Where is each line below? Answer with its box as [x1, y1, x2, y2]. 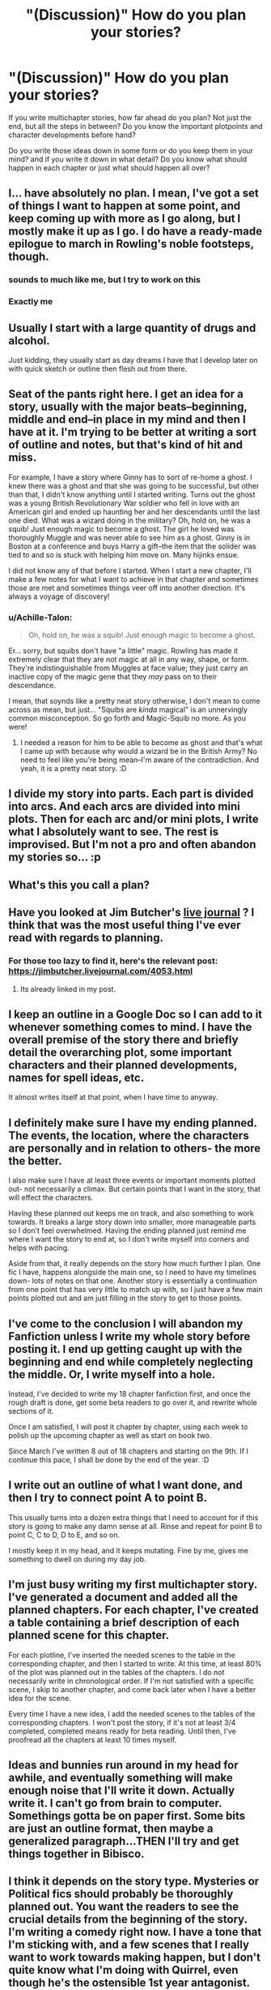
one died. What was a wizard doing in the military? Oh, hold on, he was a [8, 515, 251, 525]
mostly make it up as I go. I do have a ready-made [8, 225, 263, 239]
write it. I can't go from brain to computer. [8, 1796, 222, 1811]
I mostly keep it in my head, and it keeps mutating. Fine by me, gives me [8, 1545, 249, 1555]
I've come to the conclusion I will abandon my [8, 1316, 243, 1330]
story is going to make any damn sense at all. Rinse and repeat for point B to [8, 1521, 263, 1531]
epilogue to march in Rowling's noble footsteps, [8, 237, 254, 251]
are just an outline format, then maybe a [8, 1822, 214, 1836]
